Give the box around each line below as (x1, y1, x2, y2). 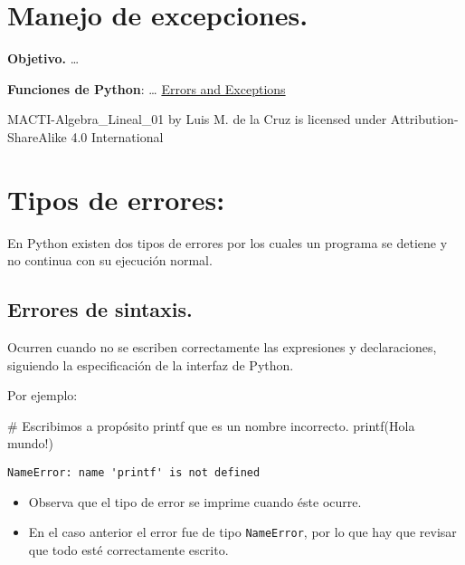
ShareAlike (7, 127, 67, 146)
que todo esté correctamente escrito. (28, 540, 229, 559)
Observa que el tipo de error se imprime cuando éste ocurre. (28, 492, 362, 511)
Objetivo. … (7, 49, 80, 68)
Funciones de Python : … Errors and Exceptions (7, 79, 286, 98)
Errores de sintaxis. (7, 295, 193, 323)
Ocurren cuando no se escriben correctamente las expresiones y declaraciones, (7, 338, 437, 357)
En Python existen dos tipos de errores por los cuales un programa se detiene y (7, 233, 448, 252)
